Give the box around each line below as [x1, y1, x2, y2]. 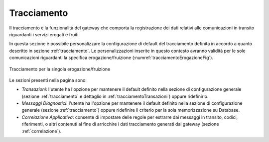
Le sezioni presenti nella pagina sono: [9, 77, 87, 83]
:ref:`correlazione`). [21, 128, 62, 134]
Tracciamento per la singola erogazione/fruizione [9, 66, 111, 72]
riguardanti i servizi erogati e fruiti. [9, 31, 80, 37]
